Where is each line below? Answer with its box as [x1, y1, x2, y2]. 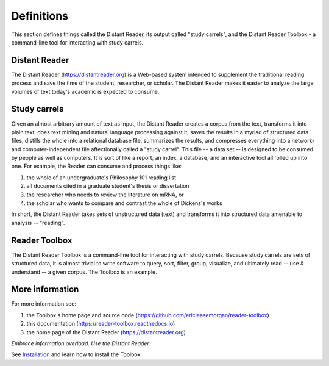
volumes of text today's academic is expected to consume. [11, 88, 160, 95]
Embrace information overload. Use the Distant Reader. [11, 339, 150, 347]
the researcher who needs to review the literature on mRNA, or [26, 191, 184, 198]
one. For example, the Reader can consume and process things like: [11, 162, 182, 170]
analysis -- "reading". [11, 219, 65, 226]
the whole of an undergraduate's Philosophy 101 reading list [26, 174, 177, 181]
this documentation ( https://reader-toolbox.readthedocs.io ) [26, 320, 175, 328]
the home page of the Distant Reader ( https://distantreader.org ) [26, 328, 186, 335]
